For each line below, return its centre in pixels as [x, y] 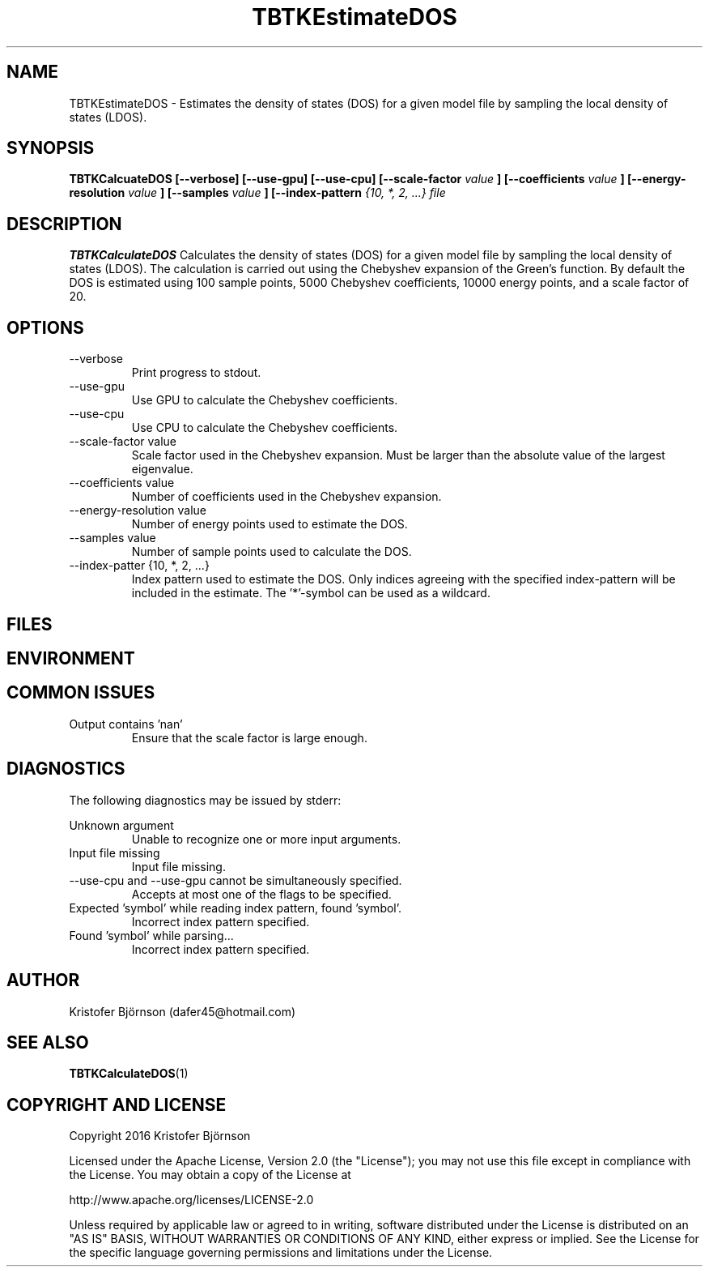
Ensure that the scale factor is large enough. [249, 737]
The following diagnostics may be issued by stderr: [205, 800]
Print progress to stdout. [196, 373]
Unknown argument [121, 825]
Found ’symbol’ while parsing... [151, 935]
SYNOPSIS [51, 148]
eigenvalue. [162, 469]
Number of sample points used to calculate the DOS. [272, 552]
